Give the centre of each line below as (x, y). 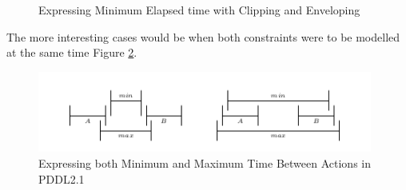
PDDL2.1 (62, 178)
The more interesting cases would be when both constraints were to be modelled (203, 36)
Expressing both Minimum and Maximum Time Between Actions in (205, 162)
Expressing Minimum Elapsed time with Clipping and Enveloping (199, 10)
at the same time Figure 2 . (72, 52)
